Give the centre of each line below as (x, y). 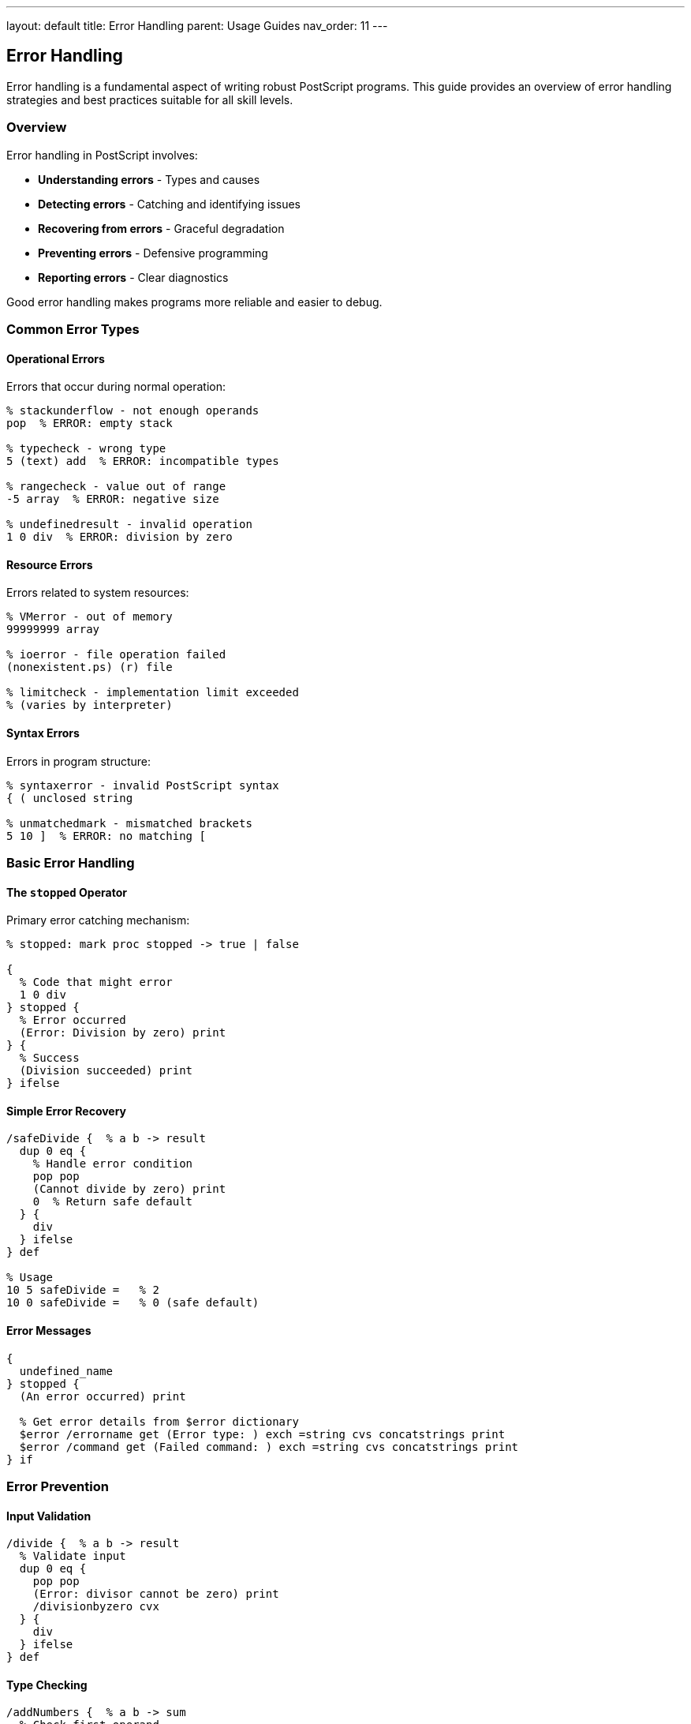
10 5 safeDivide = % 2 (83, 1290)
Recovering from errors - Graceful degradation (161, 228)
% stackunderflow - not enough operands (133, 411)
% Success (49, 1058)
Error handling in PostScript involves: (102, 155)
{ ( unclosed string (70, 798)
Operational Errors (56, 358)
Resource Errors (50, 564)
